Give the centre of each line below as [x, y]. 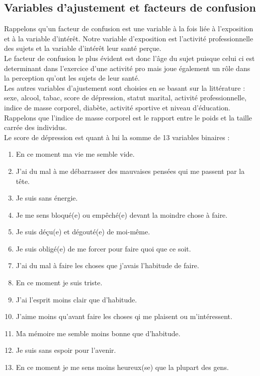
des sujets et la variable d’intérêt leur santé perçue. [83, 48]
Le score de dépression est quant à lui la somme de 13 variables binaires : [117, 137]
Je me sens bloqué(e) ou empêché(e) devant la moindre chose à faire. [122, 214]
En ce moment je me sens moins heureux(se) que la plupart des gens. [122, 367]
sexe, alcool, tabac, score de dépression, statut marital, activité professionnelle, [125, 98]
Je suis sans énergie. [47, 198]
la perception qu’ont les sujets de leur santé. [72, 78]
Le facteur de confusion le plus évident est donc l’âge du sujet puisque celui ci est [129, 58]
